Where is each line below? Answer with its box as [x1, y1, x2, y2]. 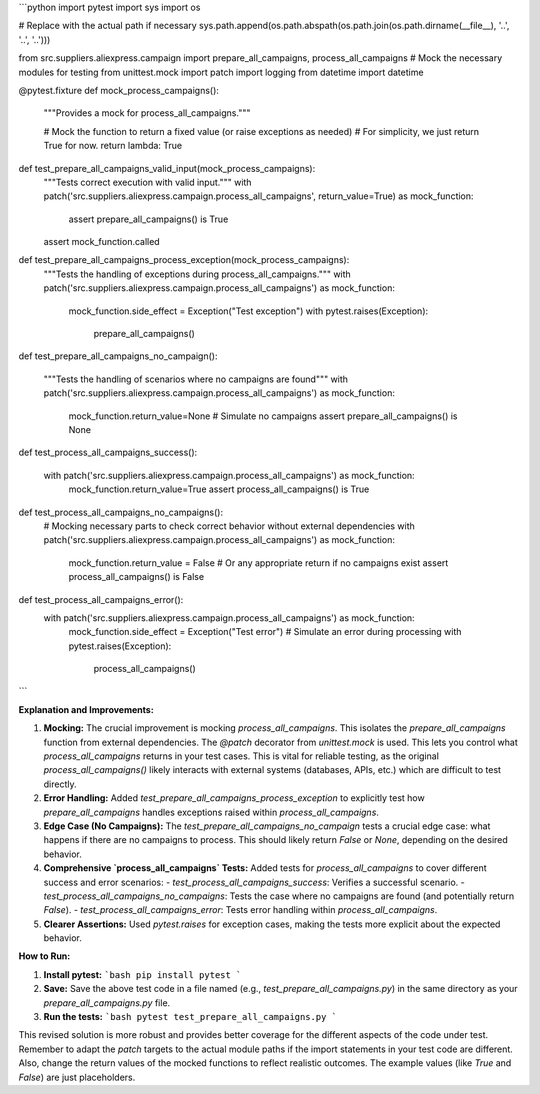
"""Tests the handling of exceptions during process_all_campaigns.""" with [43, 268, 352, 280]
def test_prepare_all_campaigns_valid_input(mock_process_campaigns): [18, 162, 316, 174]
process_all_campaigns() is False [68, 571, 205, 583]
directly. [43, 778, 77, 790]
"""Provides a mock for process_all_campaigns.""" [43, 107, 251, 119]
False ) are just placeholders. [18, 1071, 136, 1083]
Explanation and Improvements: [18, 703, 154, 715]
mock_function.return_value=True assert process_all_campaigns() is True [68, 483, 370, 495]
